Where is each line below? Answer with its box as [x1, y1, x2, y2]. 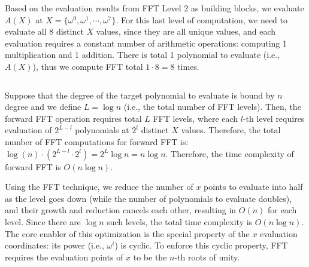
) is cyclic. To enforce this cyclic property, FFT [114, 239, 288, 251]
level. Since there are [5, 215, 81, 228]
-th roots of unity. [174, 250, 240, 263]
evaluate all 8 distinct [5, 25, 84, 38]
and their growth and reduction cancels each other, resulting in [5, 204, 237, 216]
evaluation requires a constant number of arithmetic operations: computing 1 [5, 36, 287, 49]
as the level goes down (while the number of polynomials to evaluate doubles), [5, 192, 292, 204]
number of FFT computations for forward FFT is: [5, 135, 189, 148]
